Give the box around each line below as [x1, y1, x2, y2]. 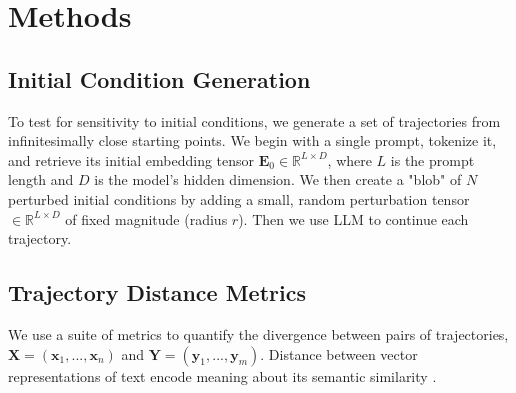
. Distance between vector [260, 343, 418, 364]
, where [327, 149, 372, 170]
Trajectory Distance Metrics [8, 277, 306, 308]
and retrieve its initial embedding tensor [8, 149, 255, 170]
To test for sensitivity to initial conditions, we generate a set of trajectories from [8, 110, 501, 131]
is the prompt [390, 149, 475, 170]
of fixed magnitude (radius [65, 208, 228, 229]
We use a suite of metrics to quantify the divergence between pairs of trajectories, [8, 323, 509, 344]
